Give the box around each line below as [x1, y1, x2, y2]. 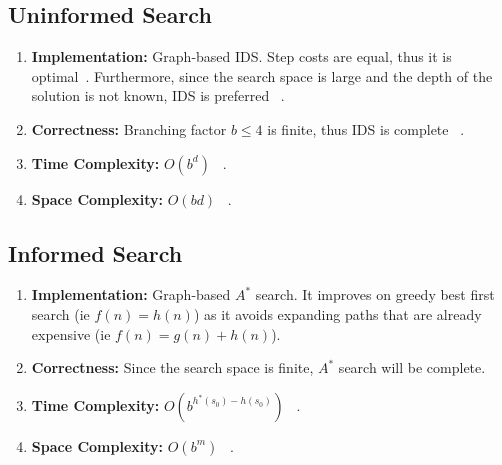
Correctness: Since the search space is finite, [31, 357, 314, 378]
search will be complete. [338, 357, 486, 378]
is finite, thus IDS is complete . [267, 118, 465, 139]
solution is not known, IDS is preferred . [31, 85, 285, 106]
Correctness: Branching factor [31, 118, 227, 139]
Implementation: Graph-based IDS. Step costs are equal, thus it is [31, 46, 452, 67]
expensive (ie [31, 323, 111, 344]
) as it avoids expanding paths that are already [193, 303, 482, 324]
